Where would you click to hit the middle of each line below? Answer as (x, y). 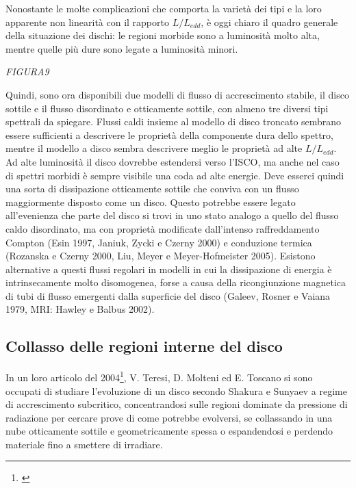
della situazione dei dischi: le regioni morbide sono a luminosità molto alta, (163, 35)
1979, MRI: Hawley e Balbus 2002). (80, 309)
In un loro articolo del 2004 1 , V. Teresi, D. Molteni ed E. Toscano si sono (159, 376)
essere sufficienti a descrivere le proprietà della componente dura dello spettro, (169, 134)
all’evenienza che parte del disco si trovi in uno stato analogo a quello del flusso (172, 215)
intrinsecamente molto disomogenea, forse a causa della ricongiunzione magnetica (176, 282)
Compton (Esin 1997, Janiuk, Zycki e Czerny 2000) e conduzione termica (159, 242)
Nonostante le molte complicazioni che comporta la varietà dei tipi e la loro (164, 8)
